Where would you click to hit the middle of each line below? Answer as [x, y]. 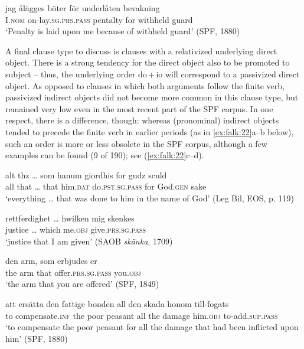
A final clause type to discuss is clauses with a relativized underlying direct [141, 50]
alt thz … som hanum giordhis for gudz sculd [86, 174]
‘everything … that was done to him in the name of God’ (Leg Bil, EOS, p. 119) [150, 198]
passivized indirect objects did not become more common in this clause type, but [152, 97]
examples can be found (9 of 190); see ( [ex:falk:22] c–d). [105, 155]
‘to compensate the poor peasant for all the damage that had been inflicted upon [152, 327]
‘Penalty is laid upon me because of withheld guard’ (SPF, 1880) [123, 31]
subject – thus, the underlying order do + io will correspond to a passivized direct [153, 74]
